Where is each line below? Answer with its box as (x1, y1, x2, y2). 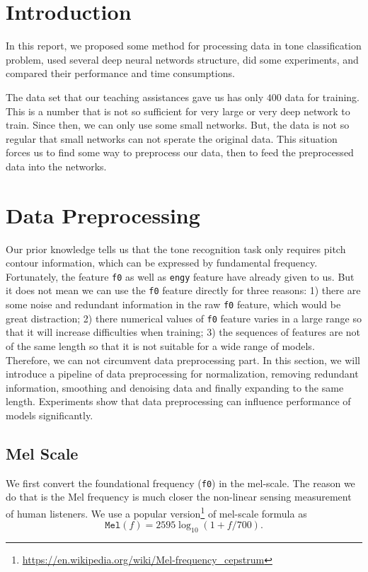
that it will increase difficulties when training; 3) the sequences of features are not (6, 325, 361, 339)
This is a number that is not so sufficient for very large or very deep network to (6, 103, 350, 118)
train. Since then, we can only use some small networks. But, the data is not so (6, 117, 350, 132)
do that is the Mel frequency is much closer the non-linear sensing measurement (6, 489, 352, 504)
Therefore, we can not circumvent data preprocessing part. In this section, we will (6, 352, 361, 367)
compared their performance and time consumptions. (6, 66, 235, 81)
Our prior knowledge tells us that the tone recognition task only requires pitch (6, 241, 346, 256)
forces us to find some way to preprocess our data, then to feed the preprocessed (6, 145, 354, 160)
